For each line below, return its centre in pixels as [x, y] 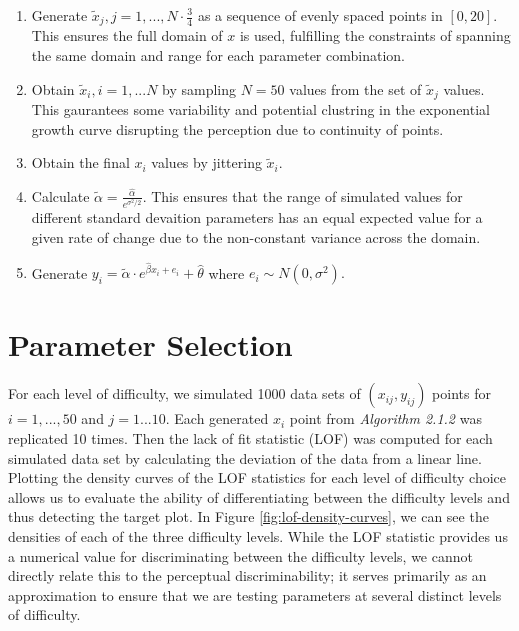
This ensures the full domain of [127, 35]
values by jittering [206, 162]
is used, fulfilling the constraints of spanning [375, 35]
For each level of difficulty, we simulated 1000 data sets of [184, 393]
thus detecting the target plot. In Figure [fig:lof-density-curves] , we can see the [248, 516]
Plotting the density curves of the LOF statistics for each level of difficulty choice [257, 477]
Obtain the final [80, 162]
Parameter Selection [150, 343]
